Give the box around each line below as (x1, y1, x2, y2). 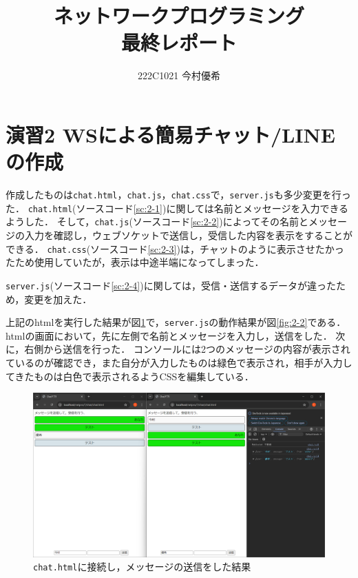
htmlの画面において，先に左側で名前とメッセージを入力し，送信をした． (6, 328, 333, 342)
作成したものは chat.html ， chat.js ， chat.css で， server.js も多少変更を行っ (6, 187, 351, 202)
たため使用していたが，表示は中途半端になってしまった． (6, 255, 264, 269)
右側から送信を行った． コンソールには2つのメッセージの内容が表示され (24, 342, 350, 356)
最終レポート (120, 28, 237, 56)
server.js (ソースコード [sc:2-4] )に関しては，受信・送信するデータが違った (6, 278, 337, 292)
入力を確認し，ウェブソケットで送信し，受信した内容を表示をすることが (24, 228, 352, 242)
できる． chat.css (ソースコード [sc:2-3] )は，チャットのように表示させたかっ (6, 241, 344, 256)
